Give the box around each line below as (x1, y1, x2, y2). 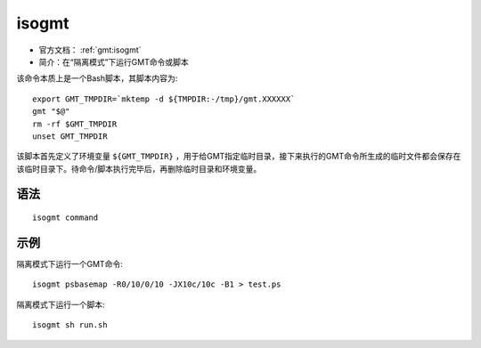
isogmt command (32, 213, 99, 223)
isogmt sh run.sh (32, 320, 108, 330)
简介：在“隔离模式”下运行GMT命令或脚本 (38, 56, 189, 67)
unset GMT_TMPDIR (32, 131, 108, 142)
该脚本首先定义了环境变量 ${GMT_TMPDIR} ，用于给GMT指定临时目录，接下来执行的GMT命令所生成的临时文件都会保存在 (16, 151, 461, 162)
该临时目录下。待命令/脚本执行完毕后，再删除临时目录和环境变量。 (16, 163, 262, 174)
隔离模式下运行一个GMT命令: (16, 258, 124, 269)
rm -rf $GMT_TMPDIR (32, 118, 118, 129)
